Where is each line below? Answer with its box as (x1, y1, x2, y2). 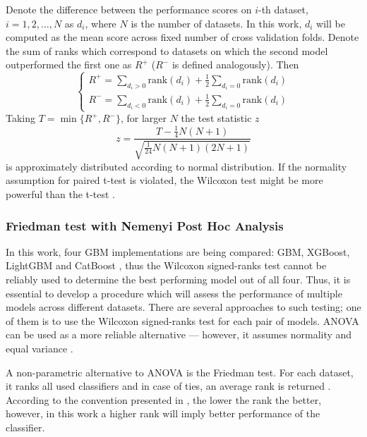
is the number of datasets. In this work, (131, 16, 302, 30)
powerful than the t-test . (6, 186, 115, 201)
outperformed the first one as (6, 57, 132, 72)
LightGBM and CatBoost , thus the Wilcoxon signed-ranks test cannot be (6, 258, 327, 273)
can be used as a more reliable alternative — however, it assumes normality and (6, 327, 352, 342)
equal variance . (6, 340, 73, 355)
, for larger (120, 111, 167, 125)
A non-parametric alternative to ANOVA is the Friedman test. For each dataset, (6, 364, 354, 379)
